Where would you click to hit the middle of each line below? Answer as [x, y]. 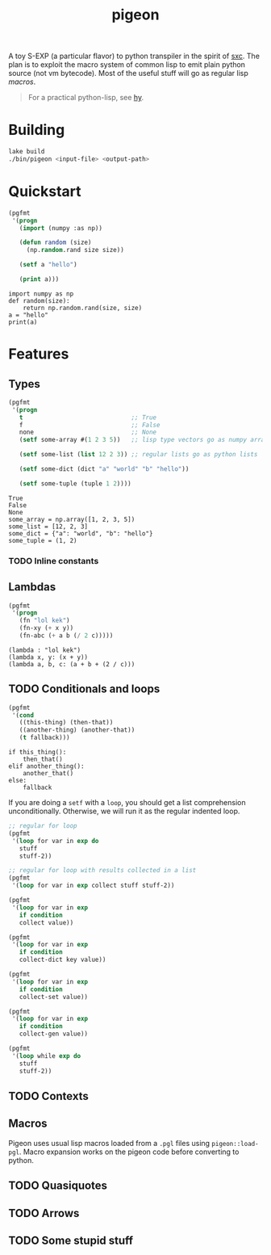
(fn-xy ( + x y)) [46, 628]
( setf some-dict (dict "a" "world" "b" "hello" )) [104, 469]
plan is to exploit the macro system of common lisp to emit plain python [127, 65]
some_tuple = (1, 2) [43, 540]
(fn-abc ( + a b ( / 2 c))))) [66, 636]
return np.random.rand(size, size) [83, 308]
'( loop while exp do [46, 1056]
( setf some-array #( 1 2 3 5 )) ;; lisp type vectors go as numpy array [144, 440]
